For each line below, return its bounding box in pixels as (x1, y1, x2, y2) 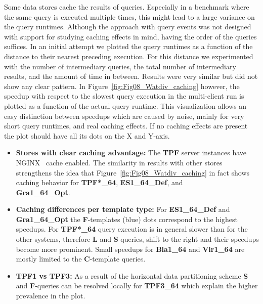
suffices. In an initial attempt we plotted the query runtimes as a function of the (4, 41, 253, 52)
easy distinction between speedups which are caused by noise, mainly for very (4, 110, 244, 121)
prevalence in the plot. (16, 290, 85, 301)
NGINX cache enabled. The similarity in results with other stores (16, 157, 223, 167)
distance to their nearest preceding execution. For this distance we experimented (4, 51, 253, 61)
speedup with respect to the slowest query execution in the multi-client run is (4, 91, 244, 101)
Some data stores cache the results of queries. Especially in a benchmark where (4, 2, 249, 12)
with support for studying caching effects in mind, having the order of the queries (4, 31, 257, 41)
